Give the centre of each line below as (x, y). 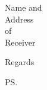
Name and (23, 7)
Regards (20, 62)
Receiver (20, 42)
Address (19, 19)
